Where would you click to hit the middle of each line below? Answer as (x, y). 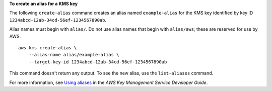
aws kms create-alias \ (48, 48)
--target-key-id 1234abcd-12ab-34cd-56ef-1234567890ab (98, 62)
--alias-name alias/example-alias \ (74, 55)
